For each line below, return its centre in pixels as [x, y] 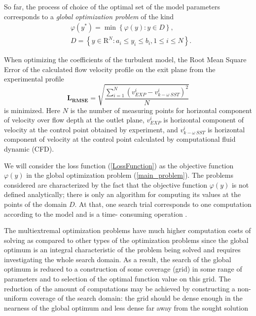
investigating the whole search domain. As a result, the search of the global [118, 259]
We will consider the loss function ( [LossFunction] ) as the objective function [119, 165]
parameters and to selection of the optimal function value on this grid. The [117, 279]
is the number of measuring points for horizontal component [161, 110]
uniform [16, 298]
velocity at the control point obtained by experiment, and [91, 129]
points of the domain [36, 204]
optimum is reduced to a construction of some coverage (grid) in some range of [123, 269]
